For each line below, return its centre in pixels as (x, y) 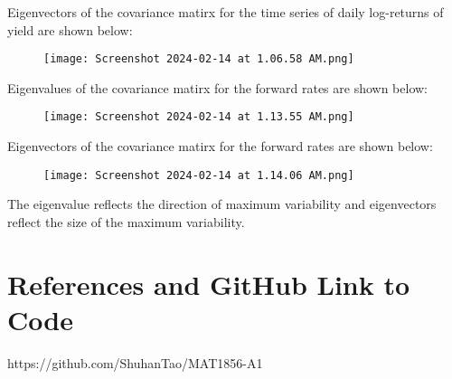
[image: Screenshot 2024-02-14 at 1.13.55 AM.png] (199, 117)
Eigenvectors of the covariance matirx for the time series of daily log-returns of (226, 12)
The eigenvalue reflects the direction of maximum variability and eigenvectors (222, 204)
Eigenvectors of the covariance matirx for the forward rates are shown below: (220, 146)
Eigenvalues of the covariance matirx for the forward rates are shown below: (218, 87)
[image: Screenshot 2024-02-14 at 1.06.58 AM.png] (199, 59)
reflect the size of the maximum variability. (126, 221)
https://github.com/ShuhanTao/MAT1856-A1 (135, 362)
